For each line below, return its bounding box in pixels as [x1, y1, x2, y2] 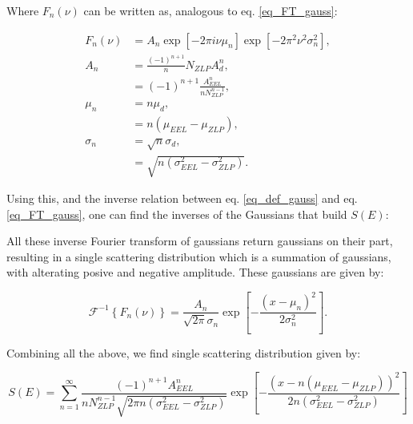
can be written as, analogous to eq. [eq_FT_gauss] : [83, 2, 338, 18]
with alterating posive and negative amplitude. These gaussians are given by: [6, 264, 384, 281]
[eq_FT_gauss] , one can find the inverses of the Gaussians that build [6, 205, 347, 222]
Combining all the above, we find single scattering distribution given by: [6, 344, 361, 361]
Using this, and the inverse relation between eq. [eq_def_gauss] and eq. [6, 189, 358, 206]
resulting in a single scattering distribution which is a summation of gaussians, [6, 248, 391, 264]
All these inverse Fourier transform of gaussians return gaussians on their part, [6, 232, 393, 249]
